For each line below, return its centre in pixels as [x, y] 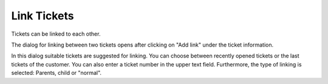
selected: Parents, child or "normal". [56, 73]
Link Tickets [43, 16]
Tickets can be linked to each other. [56, 34]
